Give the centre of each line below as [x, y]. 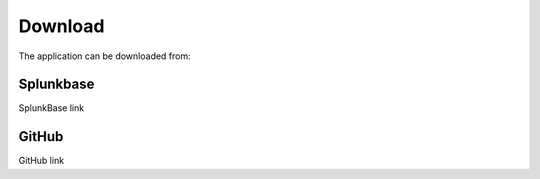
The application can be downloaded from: [105, 56]
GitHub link [41, 161]
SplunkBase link [51, 108]
